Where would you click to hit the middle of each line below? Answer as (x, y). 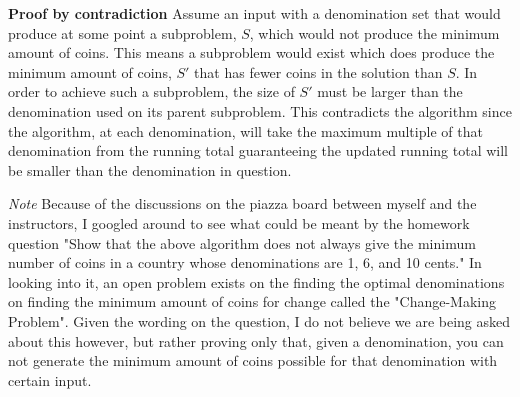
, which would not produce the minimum (374, 32)
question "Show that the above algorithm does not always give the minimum (242, 242)
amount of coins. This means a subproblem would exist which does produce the (251, 52)
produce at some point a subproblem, (122, 32)
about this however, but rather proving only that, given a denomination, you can (256, 340)
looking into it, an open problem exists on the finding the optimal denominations (256, 281)
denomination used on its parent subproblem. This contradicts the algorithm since (260, 110)
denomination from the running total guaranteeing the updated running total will (258, 150)
